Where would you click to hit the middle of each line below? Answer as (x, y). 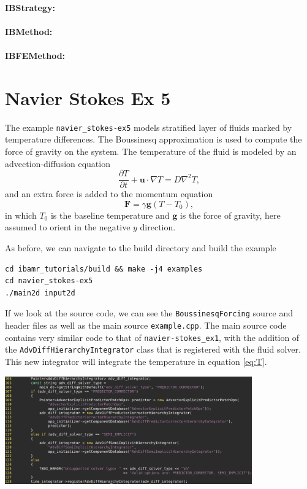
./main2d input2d (40, 293)
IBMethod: (29, 31)
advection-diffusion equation (58, 163)
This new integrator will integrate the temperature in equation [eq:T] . (136, 361)
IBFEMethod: (35, 55)
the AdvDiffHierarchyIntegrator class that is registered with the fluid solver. (153, 349)
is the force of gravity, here (230, 215)
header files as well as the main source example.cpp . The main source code (146, 325)
